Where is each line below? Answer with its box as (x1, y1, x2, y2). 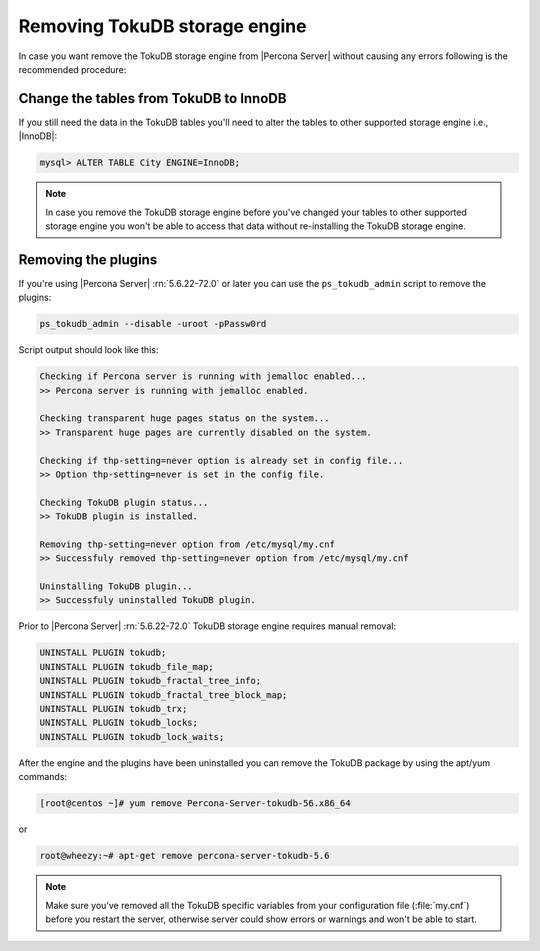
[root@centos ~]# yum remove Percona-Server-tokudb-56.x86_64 (39, 798, 351, 809)
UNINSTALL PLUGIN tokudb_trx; (39, 703, 188, 715)
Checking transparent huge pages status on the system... (39, 413, 330, 424)
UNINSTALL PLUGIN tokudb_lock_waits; (39, 731, 225, 742)
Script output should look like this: (18, 344, 159, 356)
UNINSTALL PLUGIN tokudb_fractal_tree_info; (39, 675, 262, 687)
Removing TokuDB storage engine (18, 15, 307, 37)
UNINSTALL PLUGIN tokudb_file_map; (39, 661, 214, 672)
